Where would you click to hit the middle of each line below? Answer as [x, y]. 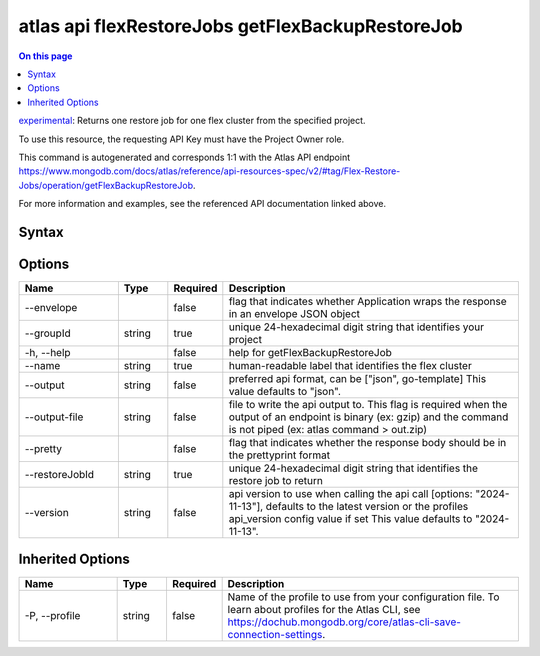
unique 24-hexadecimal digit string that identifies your [356, 327]
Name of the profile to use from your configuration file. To [363, 597]
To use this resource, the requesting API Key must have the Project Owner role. [181, 139]
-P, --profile [52, 615]
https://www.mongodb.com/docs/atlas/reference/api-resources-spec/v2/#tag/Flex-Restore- [209, 171]
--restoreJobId [59, 474]
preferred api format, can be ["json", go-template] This [357, 378]
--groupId [47, 333]
